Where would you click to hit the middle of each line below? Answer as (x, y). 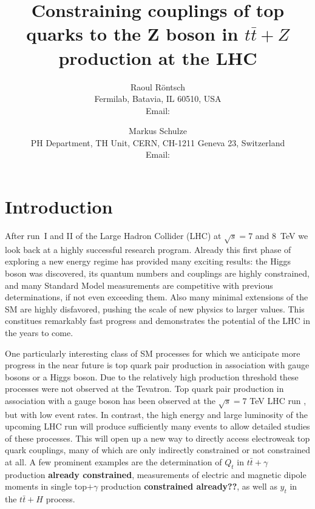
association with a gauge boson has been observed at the (110, 400)
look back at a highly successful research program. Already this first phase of (148, 249)
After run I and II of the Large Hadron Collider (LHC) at (113, 235)
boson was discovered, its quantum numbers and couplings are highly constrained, (157, 273)
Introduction (59, 207)
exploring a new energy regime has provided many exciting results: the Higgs (148, 261)
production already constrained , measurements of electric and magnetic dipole (156, 474)
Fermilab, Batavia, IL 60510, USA (158, 99)
